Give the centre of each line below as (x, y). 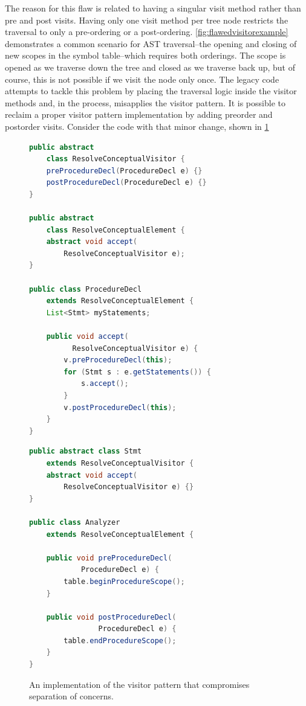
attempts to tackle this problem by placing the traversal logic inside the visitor (151, 91)
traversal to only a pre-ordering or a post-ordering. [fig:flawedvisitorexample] (147, 32)
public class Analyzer (75, 522)
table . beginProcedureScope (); (124, 581)
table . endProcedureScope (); (120, 640)
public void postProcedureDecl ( (111, 617)
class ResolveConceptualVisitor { (116, 159)
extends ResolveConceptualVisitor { (120, 463)
